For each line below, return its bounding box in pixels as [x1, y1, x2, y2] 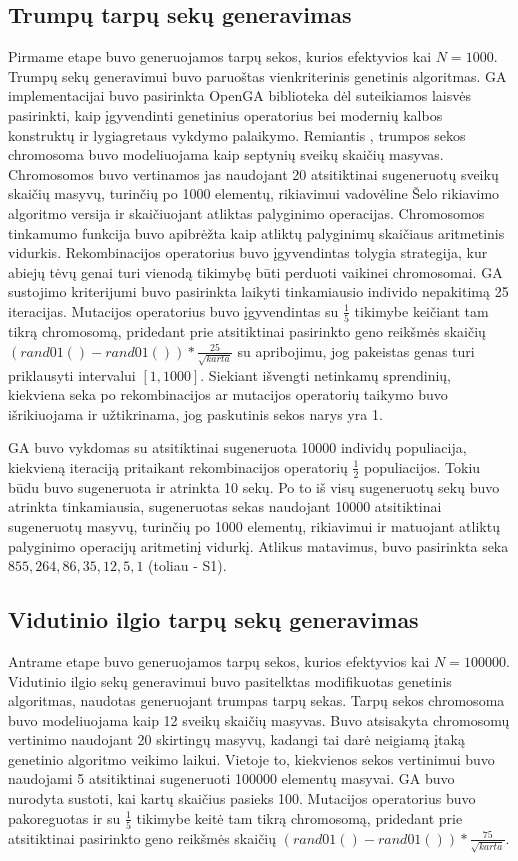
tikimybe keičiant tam [354, 300, 489, 321]
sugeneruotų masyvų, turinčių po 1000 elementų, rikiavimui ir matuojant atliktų [8, 515, 500, 536]
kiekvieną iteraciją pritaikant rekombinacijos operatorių [8, 456, 348, 477]
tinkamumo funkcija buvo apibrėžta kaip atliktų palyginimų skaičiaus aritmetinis [8, 222, 505, 243]
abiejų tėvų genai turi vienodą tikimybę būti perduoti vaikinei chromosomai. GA [8, 261, 503, 282]
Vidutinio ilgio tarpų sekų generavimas [8, 604, 419, 635]
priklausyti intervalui [8, 364, 136, 385]
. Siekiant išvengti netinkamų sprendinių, [200, 364, 451, 385]
